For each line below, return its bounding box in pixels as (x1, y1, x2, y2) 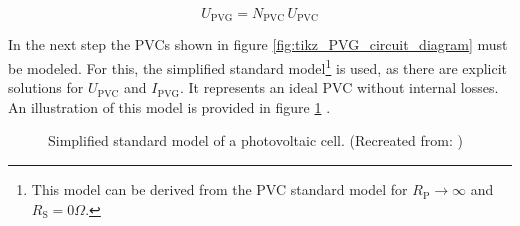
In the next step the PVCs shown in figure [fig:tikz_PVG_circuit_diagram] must (8, 34, 508, 55)
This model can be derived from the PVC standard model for (31, 179, 408, 200)
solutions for (8, 77, 84, 98)
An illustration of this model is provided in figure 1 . (8, 96, 331, 117)
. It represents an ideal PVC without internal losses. (179, 77, 499, 98)
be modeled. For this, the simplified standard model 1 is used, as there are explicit (8, 55, 507, 78)
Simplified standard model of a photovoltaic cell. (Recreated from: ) (48, 130, 463, 151)
